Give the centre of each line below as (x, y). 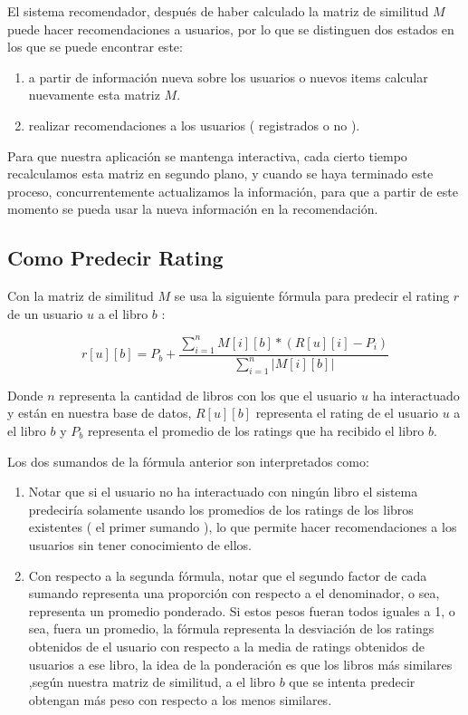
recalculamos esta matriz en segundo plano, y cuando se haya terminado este (220, 174)
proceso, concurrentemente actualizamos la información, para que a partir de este (233, 191)
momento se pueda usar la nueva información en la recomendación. (193, 209)
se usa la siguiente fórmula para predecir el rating (312, 296)
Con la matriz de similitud (81, 296)
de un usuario (45, 313)
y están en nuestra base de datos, (100, 413)
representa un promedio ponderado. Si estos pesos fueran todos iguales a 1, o (242, 610)
